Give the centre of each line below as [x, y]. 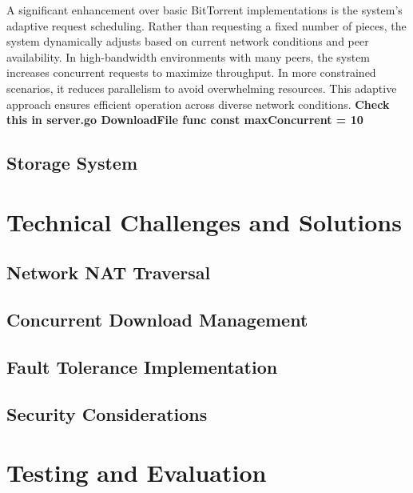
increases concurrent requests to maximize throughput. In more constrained [191, 72]
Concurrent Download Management [157, 320]
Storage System [72, 163]
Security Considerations [107, 413]
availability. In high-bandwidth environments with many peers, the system [189, 56]
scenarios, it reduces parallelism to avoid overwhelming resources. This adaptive [202, 88]
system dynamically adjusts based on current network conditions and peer [188, 41]
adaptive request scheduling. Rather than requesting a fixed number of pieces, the [206, 25]
